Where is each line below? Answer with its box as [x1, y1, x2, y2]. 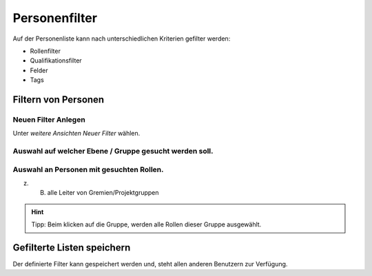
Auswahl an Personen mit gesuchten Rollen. [12, 164, 164, 174]
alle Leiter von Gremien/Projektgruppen [47, 189, 159, 197]
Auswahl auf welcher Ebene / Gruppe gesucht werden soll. [12, 147, 214, 156]
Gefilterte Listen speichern [12, 242, 131, 253]
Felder [30, 66, 48, 74]
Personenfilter [12, 10, 98, 25]
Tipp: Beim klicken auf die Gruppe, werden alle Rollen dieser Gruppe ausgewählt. [31, 220, 262, 229]
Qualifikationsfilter [30, 56, 82, 65]
